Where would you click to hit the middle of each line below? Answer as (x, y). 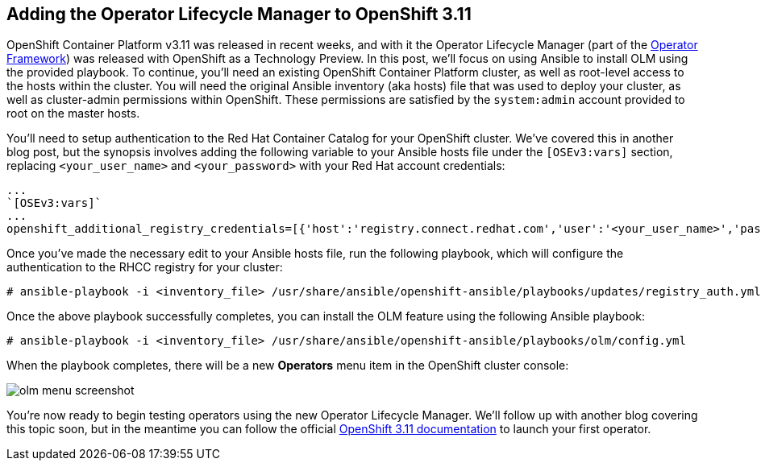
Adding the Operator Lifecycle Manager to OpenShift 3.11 (239, 14)
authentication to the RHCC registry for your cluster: (145, 267)
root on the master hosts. (73, 114)
